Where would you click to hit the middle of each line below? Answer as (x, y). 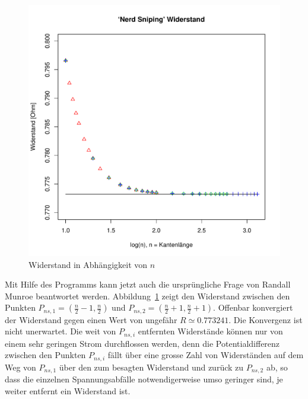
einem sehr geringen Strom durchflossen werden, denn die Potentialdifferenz (142, 343)
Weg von (20, 367)
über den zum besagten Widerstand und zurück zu (151, 367)
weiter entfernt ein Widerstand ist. (68, 390)
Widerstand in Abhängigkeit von (88, 264)
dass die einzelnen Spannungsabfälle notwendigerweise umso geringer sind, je (144, 379)
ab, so (277, 367)
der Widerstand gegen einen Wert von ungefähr (91, 319)
